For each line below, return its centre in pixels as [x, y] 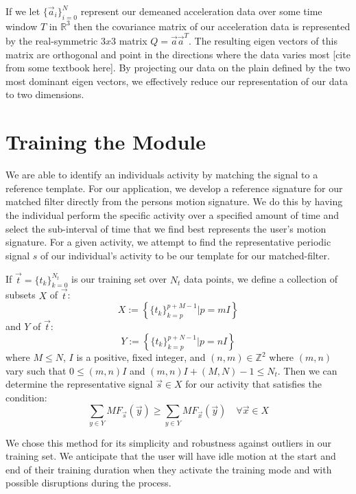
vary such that [36, 370]
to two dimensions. [45, 94]
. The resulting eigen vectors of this [263, 41]
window [22, 26]
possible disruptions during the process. [88, 483]
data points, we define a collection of [261, 279]
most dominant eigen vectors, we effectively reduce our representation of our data [177, 81]
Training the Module [106, 142]
